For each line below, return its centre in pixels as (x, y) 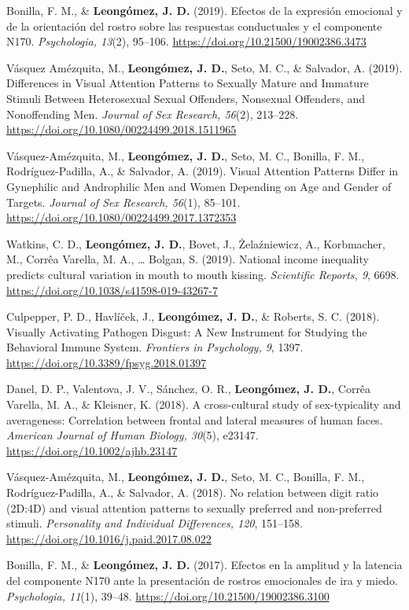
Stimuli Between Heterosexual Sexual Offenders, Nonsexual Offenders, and (186, 98)
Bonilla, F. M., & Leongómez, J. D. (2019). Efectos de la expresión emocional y (204, 10)
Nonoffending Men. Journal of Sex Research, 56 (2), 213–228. (153, 114)
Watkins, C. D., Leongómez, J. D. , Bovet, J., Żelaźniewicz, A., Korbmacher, (196, 243)
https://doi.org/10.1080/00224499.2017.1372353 (122, 217)
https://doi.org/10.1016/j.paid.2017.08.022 (109, 538)
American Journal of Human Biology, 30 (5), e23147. (133, 435)
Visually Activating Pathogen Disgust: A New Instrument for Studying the (187, 331)
